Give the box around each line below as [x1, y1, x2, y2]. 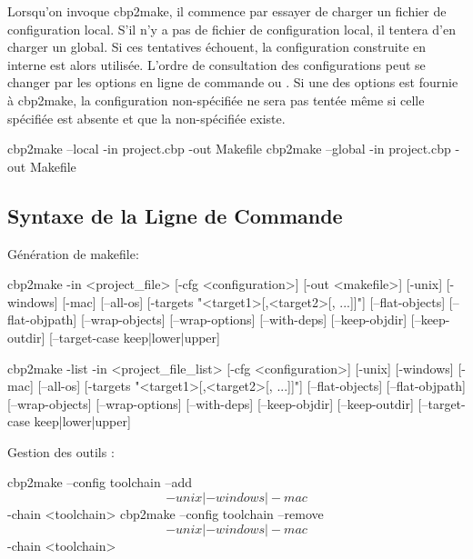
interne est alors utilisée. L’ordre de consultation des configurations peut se [7, 55, 426, 74]
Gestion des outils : [7, 442, 115, 461]
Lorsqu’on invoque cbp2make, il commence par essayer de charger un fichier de [7, 2, 447, 20]
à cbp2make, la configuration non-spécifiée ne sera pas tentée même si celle [7, 90, 425, 109]
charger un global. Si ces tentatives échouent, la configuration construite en [7, 37, 427, 56]
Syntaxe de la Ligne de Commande [7, 201, 343, 229]
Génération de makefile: [7, 244, 139, 263]
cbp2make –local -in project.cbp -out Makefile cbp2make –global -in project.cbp [7, 139, 451, 158]
